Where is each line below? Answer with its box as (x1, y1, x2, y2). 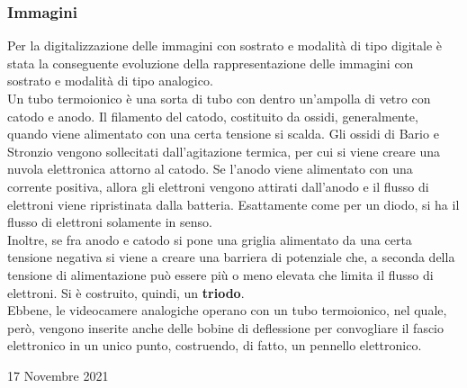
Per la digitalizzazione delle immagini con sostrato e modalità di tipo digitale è (7, 36, 443, 55)
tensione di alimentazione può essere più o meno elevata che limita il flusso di (7, 265, 434, 284)
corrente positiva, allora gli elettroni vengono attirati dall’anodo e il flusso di (7, 176, 429, 195)
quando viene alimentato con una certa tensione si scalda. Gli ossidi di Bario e (7, 124, 439, 143)
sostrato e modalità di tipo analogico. (7, 71, 213, 90)
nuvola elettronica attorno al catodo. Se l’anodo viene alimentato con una (7, 159, 413, 178)
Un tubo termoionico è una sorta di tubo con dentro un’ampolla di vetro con (7, 89, 431, 107)
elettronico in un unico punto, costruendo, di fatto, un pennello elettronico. (7, 336, 422, 355)
